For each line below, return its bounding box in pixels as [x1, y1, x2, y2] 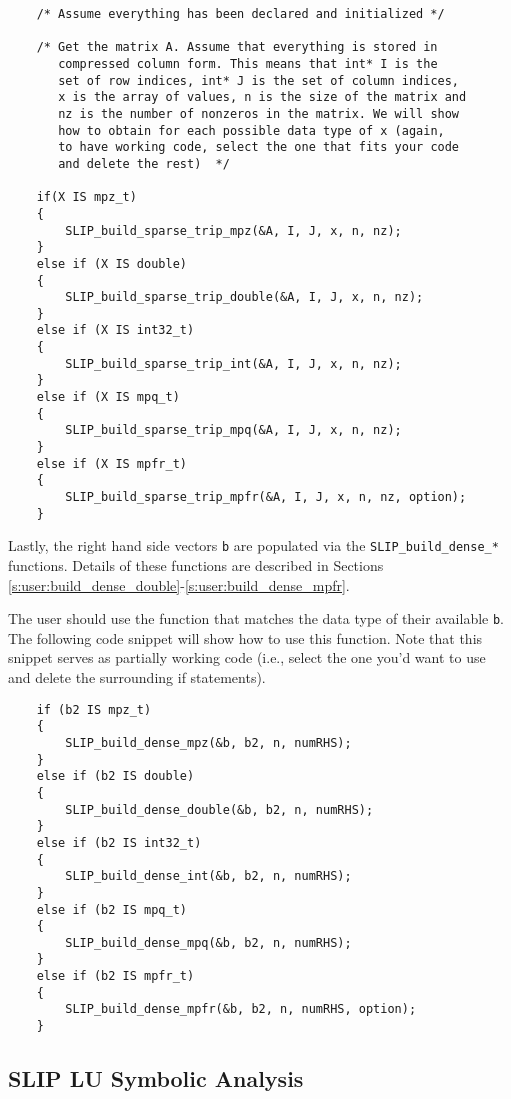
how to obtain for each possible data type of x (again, [58, 123, 445, 138]
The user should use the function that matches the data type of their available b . [8, 608, 505, 629]
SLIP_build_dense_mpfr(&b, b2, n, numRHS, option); [65, 1002, 417, 1017]
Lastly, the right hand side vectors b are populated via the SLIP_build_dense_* [8, 535, 499, 556]
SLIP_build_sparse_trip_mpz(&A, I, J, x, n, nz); [65, 223, 402, 238]
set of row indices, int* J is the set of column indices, [58, 73, 460, 88]
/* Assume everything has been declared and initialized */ [36, 7, 445, 21]
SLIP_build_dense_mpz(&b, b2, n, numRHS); [65, 735, 352, 750]
